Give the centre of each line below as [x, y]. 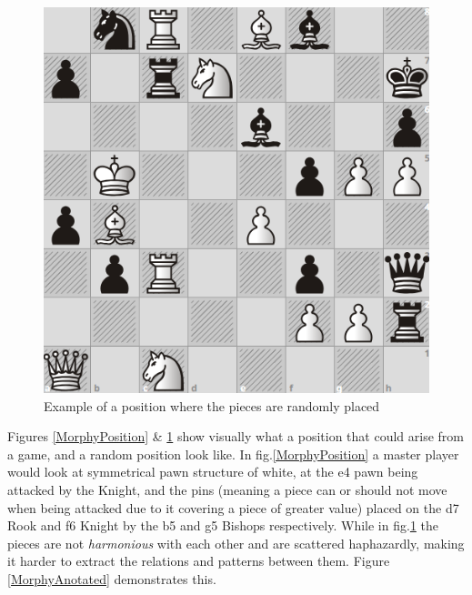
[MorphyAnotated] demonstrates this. [112, 578]
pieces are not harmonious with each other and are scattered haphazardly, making [236, 543]
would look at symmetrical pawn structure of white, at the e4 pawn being [213, 472]
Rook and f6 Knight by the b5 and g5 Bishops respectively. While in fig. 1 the [223, 525]
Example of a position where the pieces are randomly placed [212, 405]
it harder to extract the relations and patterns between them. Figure [199, 561]
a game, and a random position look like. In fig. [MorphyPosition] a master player [233, 454]
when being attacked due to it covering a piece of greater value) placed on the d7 [233, 507]
